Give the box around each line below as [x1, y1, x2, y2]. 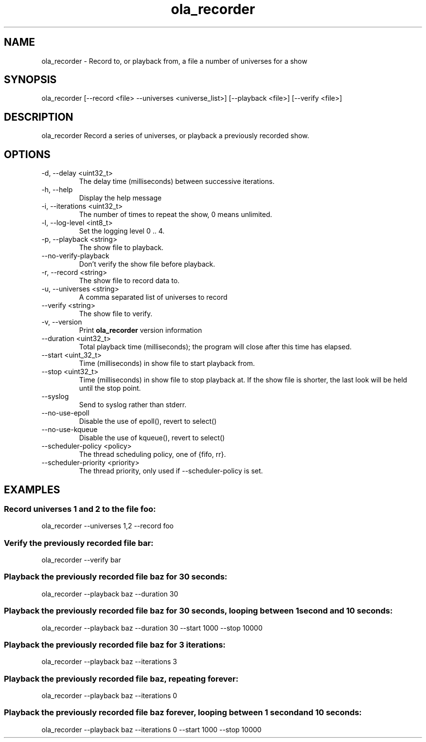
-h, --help [41, 185, 73, 194]
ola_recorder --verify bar [41, 556, 121, 564]
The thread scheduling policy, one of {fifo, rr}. [79, 450, 226, 459]
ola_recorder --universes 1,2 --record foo [41, 522, 174, 530]
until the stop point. [79, 384, 141, 393]
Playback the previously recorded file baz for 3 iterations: [4, 639, 226, 650]
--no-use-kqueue [41, 425, 98, 434]
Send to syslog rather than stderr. [79, 400, 187, 409]
